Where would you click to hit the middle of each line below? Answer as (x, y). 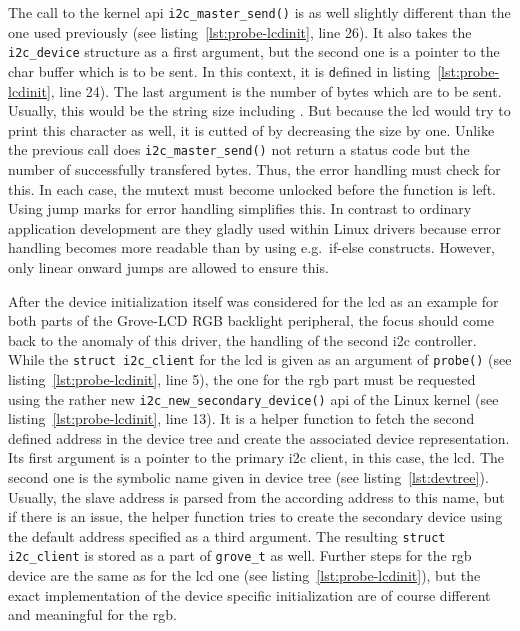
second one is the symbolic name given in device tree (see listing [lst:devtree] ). (248, 477)
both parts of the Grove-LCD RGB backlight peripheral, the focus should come (251, 320)
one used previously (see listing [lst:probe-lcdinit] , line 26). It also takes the (240, 31)
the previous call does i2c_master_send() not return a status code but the (239, 149)
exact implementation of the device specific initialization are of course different (249, 594)
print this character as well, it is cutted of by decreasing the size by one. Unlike (251, 129)
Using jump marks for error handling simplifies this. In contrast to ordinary (240, 208)
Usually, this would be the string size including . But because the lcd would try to (259, 110)
